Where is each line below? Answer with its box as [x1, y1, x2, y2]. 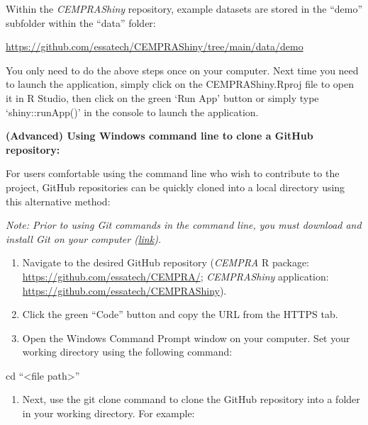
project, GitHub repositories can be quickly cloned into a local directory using [6, 179, 345, 194]
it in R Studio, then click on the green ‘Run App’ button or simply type [6, 90, 319, 105]
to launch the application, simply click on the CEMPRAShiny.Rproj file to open [6, 76, 354, 91]
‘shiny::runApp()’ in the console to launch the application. [6, 104, 259, 119]
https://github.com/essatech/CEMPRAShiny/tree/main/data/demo [6, 39, 303, 54]
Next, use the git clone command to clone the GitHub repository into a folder [22, 392, 360, 407]
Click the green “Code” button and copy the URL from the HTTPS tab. [22, 307, 338, 322]
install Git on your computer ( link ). [6, 231, 162, 246]
